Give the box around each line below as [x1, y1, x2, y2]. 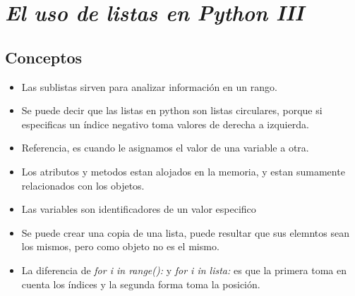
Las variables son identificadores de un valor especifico [21, 202, 256, 216]
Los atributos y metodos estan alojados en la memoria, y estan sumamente [21, 164, 345, 178]
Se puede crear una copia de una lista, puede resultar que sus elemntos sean [21, 225, 349, 240]
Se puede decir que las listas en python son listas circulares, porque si [21, 103, 323, 118]
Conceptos [5, 46, 83, 68]
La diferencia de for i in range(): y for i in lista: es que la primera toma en [21, 262, 347, 277]
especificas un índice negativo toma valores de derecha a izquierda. [21, 116, 309, 131]
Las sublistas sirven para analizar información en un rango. [21, 79, 277, 94]
